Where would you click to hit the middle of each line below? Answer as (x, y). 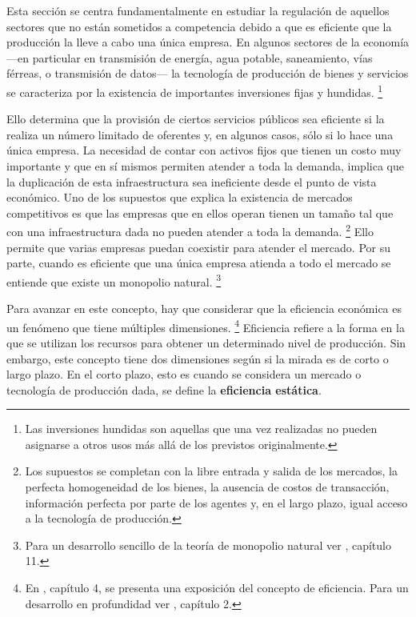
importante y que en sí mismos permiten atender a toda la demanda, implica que (205, 166)
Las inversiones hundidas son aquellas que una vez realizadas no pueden (201, 429)
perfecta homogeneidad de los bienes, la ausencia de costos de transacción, (207, 487)
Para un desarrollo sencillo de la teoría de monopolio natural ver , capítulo (208, 545)
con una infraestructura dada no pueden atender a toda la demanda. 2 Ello (190, 230)
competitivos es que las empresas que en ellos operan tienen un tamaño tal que (200, 212)
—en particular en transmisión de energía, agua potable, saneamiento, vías (190, 57)
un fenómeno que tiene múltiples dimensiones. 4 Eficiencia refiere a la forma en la (206, 326)
